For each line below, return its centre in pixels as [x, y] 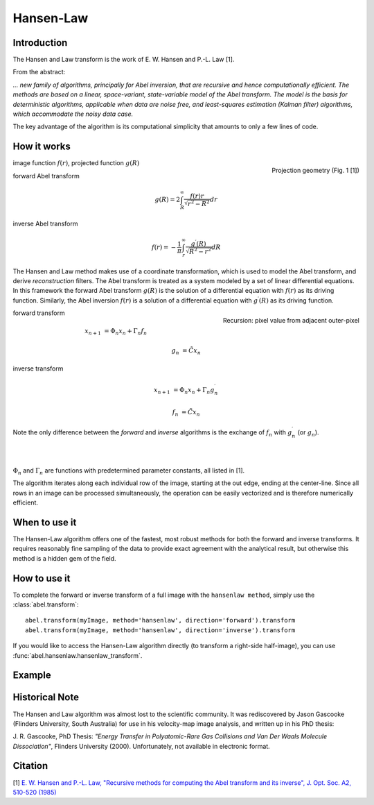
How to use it [42, 578]
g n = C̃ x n [186, 351]
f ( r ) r [197, 196]
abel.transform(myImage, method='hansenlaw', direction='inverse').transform [160, 630]
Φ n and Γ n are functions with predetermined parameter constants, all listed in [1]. [129, 471]
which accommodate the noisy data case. [73, 114]
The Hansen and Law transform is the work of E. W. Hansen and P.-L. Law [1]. [124, 60]
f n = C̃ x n [186, 413]
